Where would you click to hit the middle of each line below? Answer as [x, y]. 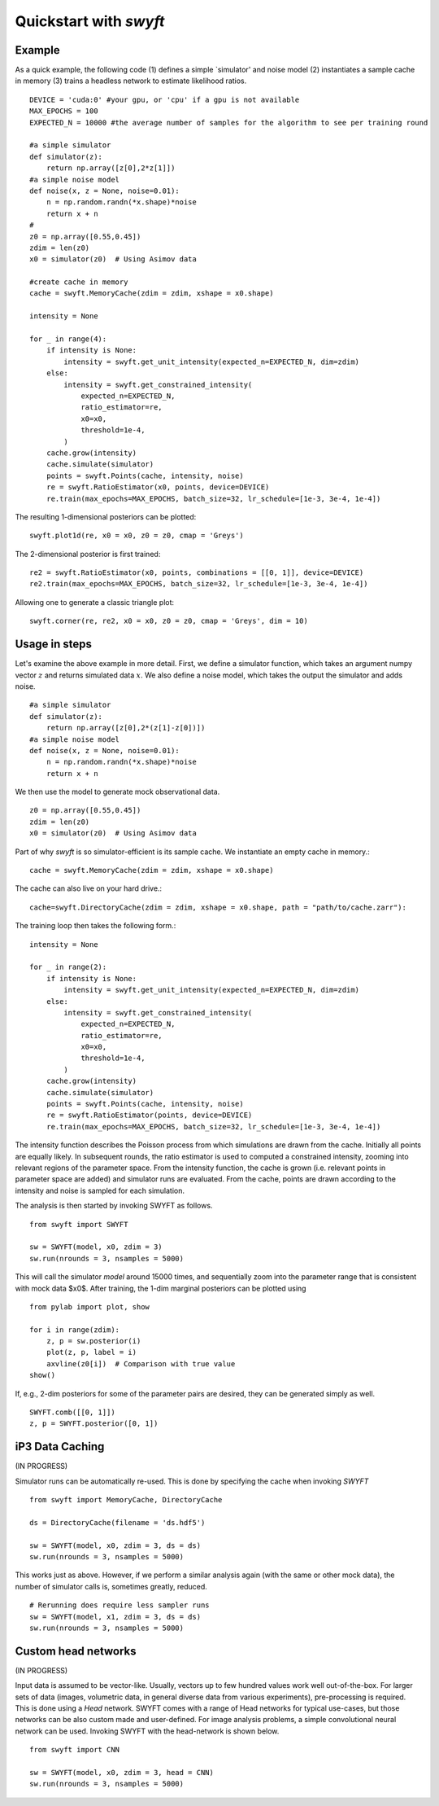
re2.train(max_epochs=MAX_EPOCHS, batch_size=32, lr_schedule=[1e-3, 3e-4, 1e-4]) [199, 584]
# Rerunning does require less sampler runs [120, 1605]
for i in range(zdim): [75, 1330]
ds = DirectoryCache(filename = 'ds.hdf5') [117, 1522]
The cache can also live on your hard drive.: [89, 888]
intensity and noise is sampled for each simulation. [100, 1190]
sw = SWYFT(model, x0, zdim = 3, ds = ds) [115, 1545]
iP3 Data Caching [60, 1447]
